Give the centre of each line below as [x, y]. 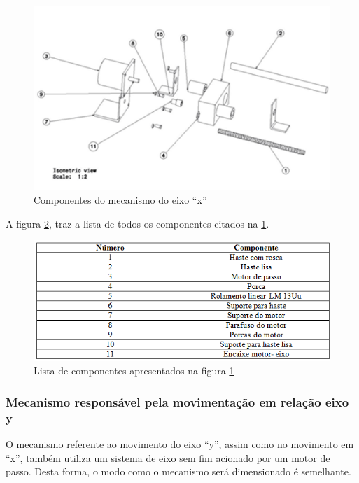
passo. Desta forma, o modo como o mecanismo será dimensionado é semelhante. [178, 471]
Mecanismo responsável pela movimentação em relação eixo [177, 401]
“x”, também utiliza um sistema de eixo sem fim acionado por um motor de [168, 457]
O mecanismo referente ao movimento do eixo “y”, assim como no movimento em [180, 444]
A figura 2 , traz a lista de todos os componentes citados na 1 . [138, 223]
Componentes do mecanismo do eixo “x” [120, 200]
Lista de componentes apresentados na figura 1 [134, 371]
